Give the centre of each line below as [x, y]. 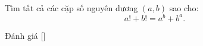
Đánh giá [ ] [25, 35]
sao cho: [184, 8]
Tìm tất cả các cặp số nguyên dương [71, 8]
